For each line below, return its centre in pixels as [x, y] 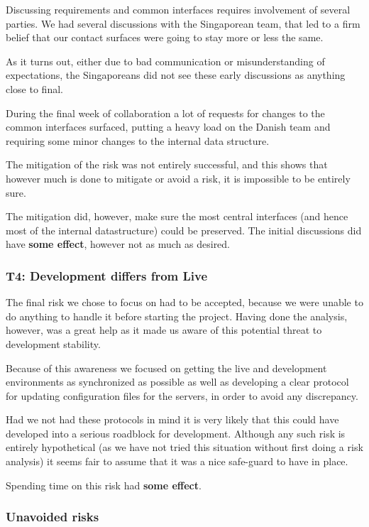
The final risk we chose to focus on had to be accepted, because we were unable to [184, 302]
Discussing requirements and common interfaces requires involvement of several [178, 9]
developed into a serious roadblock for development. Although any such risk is [176, 433]
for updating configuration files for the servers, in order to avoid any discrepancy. [182, 395]
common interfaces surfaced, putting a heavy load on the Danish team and [168, 127]
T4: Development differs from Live [107, 275]
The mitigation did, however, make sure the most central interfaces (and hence [177, 216]
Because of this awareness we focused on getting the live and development [166, 368]
